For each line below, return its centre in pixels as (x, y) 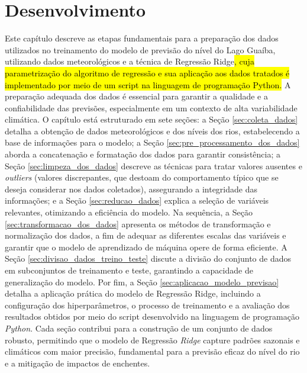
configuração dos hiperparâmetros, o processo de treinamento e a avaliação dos (147, 305)
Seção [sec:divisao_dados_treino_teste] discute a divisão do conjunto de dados (148, 258)
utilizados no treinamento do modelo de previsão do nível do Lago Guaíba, (140, 49)
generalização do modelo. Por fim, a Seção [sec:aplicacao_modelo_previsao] (142, 282)
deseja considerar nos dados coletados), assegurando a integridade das (131, 189)
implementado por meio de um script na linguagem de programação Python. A (148, 84)
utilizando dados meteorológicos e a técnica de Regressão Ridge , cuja (130, 61)
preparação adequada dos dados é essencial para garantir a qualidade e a (137, 96)
